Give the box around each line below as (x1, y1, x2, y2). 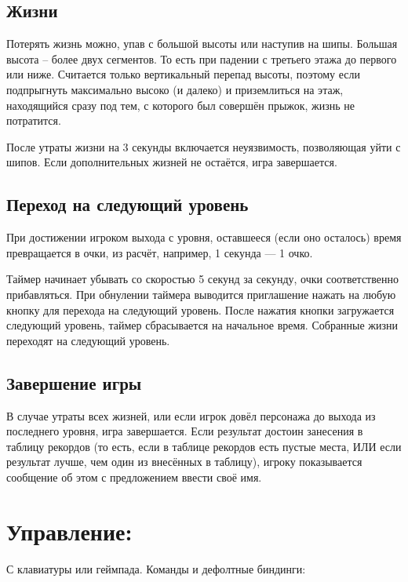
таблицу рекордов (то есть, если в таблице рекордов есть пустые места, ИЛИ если (6, 438, 402, 454)
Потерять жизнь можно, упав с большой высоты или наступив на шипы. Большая (6, 35, 398, 52)
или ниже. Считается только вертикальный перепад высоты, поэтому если (6, 66, 360, 82)
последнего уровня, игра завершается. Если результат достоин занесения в (6, 423, 363, 439)
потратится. (6, 112, 61, 129)
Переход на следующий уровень (6, 192, 249, 216)
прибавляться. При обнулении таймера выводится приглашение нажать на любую (6, 286, 396, 302)
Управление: (6, 515, 133, 547)
